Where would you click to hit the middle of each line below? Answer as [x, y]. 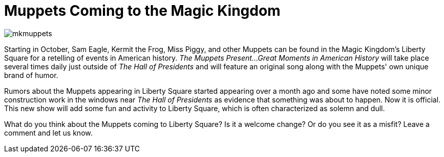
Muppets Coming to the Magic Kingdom [142, 11]
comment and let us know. [48, 133]
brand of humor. [31, 75]
